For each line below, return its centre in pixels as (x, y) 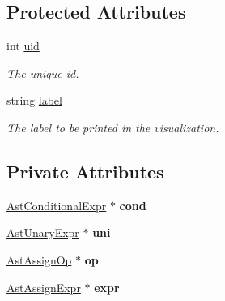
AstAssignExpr (44, 287)
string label (34, 100)
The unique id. (43, 73)
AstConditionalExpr (57, 205)
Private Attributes (85, 171)
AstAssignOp (39, 259)
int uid (23, 46)
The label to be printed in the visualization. (113, 127)
